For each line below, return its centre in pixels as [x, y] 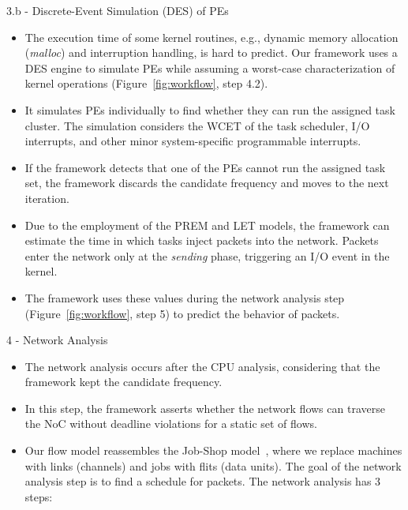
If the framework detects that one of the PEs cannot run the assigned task [205, 167]
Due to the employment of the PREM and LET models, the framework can [207, 225]
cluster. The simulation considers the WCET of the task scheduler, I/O [197, 125]
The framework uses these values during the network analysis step [185, 297]
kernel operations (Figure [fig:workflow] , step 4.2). [146, 83]
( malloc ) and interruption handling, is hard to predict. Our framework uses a [211, 52]
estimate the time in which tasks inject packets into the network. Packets [202, 240]
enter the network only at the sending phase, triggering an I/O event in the [207, 255]
